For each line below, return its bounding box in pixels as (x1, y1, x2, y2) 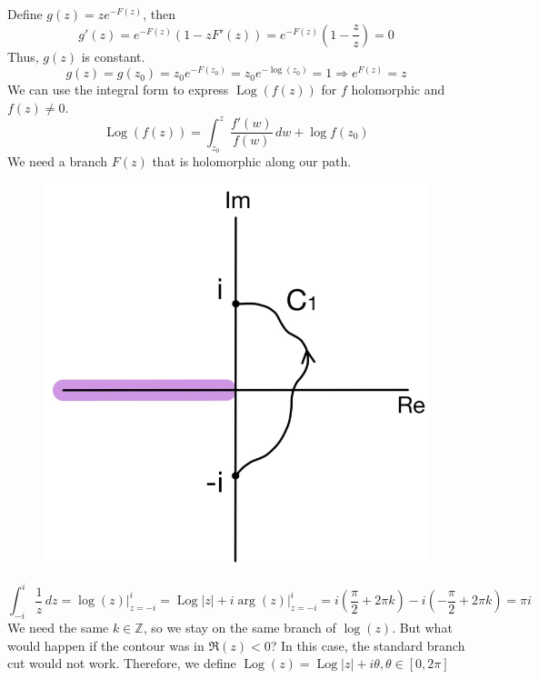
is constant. (81, 46, 145, 65)
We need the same (7, 618, 109, 637)
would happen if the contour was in (7, 635, 205, 654)
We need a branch (7, 152, 108, 171)
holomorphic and (351, 80, 445, 99)
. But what (392, 618, 453, 637)
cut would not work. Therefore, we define (7, 654, 236, 673)
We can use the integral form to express (7, 80, 229, 99)
